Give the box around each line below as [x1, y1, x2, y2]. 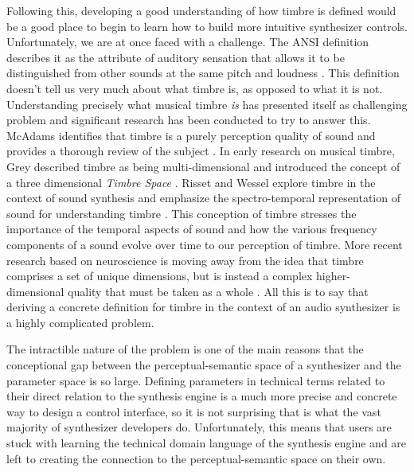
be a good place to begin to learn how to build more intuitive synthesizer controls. [6, 18, 408, 34]
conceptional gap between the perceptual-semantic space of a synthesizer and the [6, 357, 401, 373]
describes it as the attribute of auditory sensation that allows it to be [6, 49, 345, 65]
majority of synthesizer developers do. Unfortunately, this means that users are [6, 419, 392, 435]
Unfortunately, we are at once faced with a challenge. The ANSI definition [6, 33, 369, 50]
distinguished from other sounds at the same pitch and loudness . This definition [6, 64, 400, 81]
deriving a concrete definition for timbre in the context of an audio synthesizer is [6, 298, 400, 315]
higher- [316, 267, 350, 284]
